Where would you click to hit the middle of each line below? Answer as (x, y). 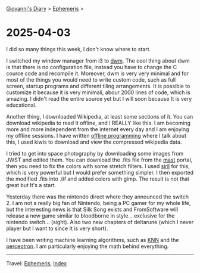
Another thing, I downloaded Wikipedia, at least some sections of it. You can (100, 116)
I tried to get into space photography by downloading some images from (95, 153)
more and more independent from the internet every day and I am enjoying (98, 129)
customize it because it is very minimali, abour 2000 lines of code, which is (98, 92)
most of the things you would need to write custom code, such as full (91, 79)
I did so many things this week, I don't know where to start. (79, 49)
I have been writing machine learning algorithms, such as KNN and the (93, 240)
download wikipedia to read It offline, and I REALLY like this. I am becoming (98, 123)
